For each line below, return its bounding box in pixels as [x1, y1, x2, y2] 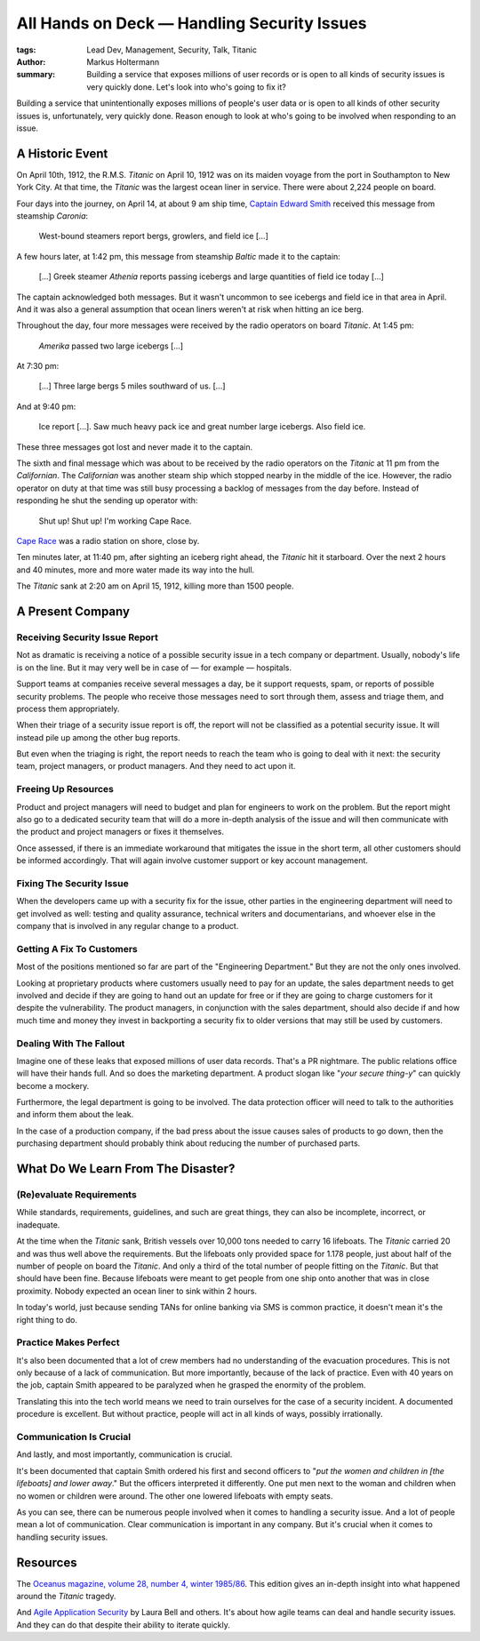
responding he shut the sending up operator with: [16, 495, 198, 506]
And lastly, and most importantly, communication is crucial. [16, 1449, 233, 1460]
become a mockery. [16, 1080, 90, 1091]
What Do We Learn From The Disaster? [16, 1161, 236, 1177]
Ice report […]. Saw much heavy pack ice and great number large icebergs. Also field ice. [38, 421, 366, 432]
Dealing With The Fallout [16, 1037, 125, 1049]
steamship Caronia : [16, 210, 89, 221]
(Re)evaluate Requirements [16, 1189, 137, 1201]
